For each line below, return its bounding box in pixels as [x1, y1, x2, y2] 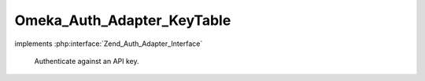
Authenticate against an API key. [34, 56, 139, 65]
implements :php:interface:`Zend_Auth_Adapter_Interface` [14, 39, 203, 48]
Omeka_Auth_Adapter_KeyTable [14, 12, 231, 29]
